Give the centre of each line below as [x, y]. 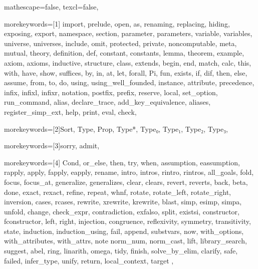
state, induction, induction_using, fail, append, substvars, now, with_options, [124, 231]
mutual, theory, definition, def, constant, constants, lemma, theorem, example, [124, 53]
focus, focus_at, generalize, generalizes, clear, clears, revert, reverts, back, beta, [126, 182]
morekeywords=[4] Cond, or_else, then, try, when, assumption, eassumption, [122, 162]
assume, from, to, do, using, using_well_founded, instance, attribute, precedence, [129, 82]
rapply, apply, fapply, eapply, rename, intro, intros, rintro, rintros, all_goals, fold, [129, 172]
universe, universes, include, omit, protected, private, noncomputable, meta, [120, 43]
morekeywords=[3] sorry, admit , [52, 146]
